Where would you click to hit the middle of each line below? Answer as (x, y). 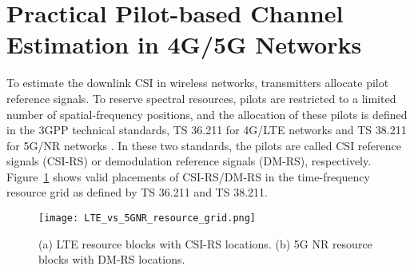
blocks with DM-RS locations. (112, 259)
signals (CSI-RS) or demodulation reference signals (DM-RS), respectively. (189, 161)
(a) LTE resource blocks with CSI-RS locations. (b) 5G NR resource (205, 243)
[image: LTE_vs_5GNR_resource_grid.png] (147, 218)
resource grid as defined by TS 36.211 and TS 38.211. (137, 192)
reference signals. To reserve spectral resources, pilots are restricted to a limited (201, 98)
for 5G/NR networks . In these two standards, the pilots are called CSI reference (204, 145)
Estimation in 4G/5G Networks (184, 44)
